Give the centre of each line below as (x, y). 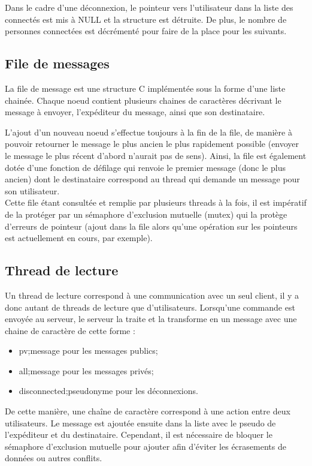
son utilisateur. (32, 190)
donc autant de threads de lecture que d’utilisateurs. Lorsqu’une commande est (150, 307)
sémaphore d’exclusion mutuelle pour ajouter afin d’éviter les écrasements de (146, 446)
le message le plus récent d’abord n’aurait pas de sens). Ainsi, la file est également (156, 155)
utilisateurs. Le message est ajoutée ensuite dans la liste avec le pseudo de (140, 423)
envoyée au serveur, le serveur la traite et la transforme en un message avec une (151, 319)
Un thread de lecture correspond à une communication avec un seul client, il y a (152, 295)
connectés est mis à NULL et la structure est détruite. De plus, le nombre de (146, 19)
